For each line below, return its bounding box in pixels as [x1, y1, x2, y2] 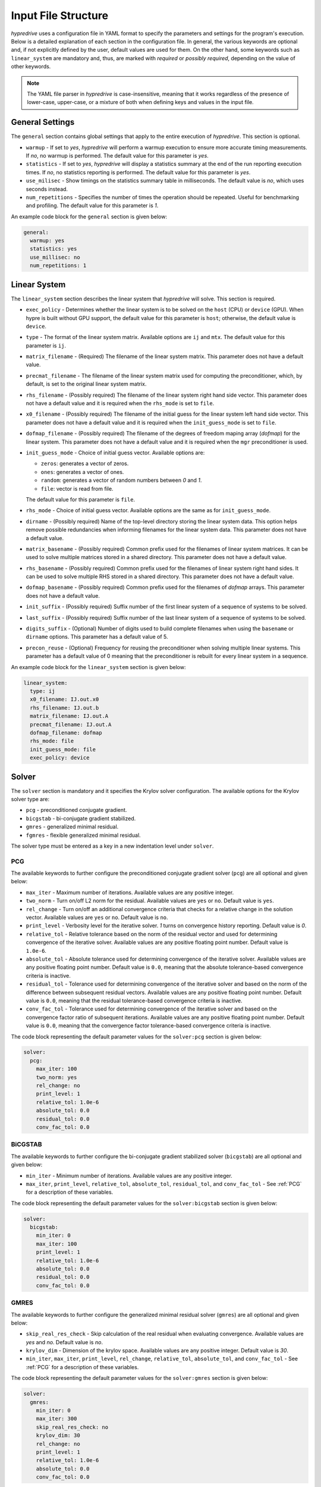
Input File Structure [11, 9, 109, 22]
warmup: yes [30, 237, 65, 244]
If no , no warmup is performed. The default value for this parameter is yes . [26, 152, 209, 159]
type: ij [30, 688, 55, 694]
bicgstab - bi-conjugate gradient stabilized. [26, 815, 136, 822]
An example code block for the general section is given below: [11, 213, 168, 220]
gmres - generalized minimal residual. [26, 823, 119, 830]
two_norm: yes [36, 1074, 77, 1081]
